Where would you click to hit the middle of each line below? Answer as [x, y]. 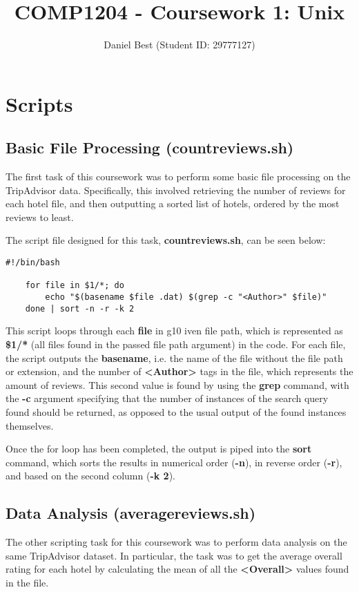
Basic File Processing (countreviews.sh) [150, 147]
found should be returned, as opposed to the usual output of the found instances [176, 411]
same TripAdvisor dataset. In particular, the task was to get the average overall [174, 555]
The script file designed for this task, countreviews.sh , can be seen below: [166, 240]
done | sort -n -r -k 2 [80, 308]
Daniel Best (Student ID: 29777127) [179, 45]
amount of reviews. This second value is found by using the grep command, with [177, 384]
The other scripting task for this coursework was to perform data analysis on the [176, 542]
